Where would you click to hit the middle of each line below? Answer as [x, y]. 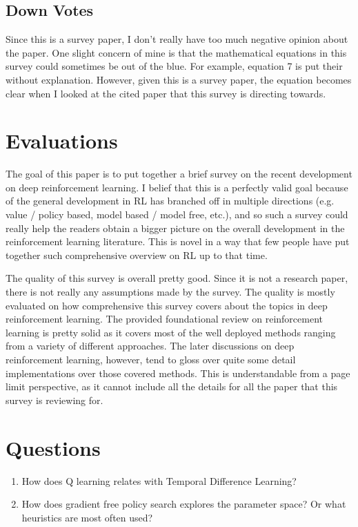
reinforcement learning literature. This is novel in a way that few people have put [178, 241]
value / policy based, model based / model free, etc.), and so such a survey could [177, 214]
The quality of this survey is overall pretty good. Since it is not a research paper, [177, 278]
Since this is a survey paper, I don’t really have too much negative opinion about [177, 39]
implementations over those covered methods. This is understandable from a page [178, 373]
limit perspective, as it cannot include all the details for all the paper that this [172, 386]
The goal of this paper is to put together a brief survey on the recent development [179, 174]
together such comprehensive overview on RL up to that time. [137, 255]
